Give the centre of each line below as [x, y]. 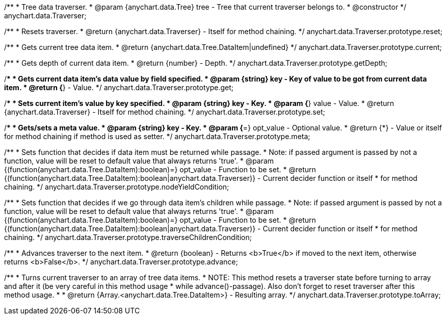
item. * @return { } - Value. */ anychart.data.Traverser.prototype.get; [119, 87]
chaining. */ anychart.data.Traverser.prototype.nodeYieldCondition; [117, 187]
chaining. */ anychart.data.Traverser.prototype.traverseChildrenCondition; [128, 237]
